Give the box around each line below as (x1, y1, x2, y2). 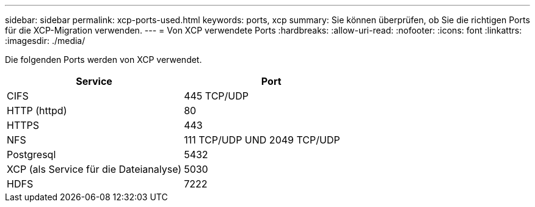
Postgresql (7, 148, 56, 161)
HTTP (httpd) (7, 104, 67, 117)
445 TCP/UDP (184, 90, 249, 102)
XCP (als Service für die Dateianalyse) (7, 163, 182, 175)
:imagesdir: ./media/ (5, 35, 86, 46)
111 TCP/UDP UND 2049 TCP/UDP (184, 134, 340, 146)
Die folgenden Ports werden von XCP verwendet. (5, 54, 202, 65)
